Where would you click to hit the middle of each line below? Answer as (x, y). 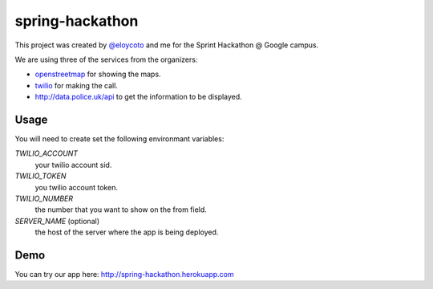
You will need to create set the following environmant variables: (119, 139)
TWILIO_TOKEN (40, 176)
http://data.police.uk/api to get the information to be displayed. (138, 97)
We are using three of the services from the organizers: (106, 59)
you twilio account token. (76, 187)
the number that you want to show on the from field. (121, 210)
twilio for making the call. (76, 85)
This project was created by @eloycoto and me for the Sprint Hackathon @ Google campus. (167, 45)
